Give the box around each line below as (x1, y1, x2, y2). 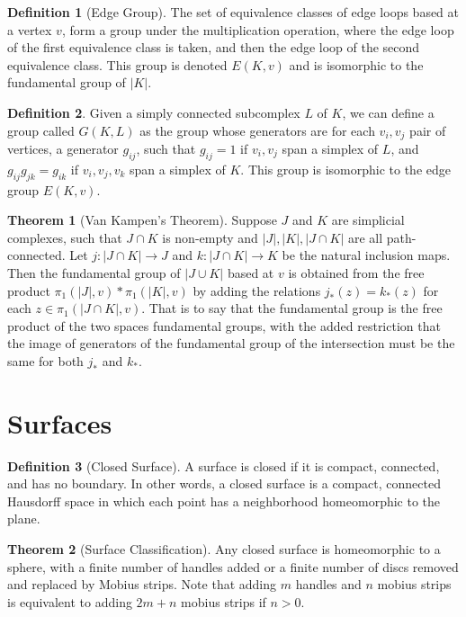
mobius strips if (181, 592, 266, 611)
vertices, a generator (7, 139, 119, 158)
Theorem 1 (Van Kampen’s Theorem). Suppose (7, 210, 277, 229)
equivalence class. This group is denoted (7, 55, 228, 74)
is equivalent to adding (7, 592, 132, 611)
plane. (7, 509, 40, 528)
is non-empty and (162, 228, 258, 246)
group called (7, 121, 75, 139)
